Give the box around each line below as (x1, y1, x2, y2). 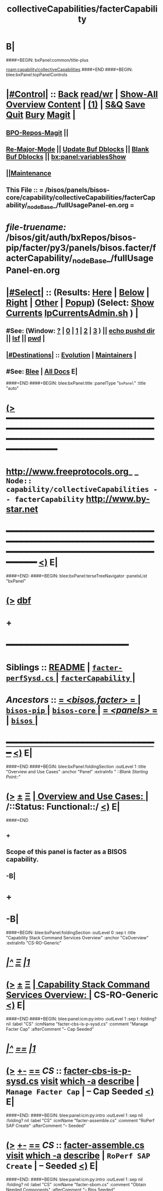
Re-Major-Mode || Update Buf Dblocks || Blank (6, 145, 149, 153)
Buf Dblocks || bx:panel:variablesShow (6, 153, 126, 161)
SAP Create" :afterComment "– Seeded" (6, 1123, 86, 1129)
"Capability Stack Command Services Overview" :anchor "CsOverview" (6, 935, 149, 940)
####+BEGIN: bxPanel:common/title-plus (6, 57, 89, 63)
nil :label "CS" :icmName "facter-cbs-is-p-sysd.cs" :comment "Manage (6, 1021, 148, 1027)
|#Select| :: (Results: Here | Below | (6, 287, 150, 298)
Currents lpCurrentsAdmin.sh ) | (6, 307, 139, 319)
